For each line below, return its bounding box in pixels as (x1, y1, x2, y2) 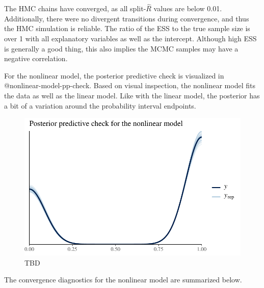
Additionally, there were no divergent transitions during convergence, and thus (4, 13, 249, 23)
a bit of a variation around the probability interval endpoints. (4, 100, 196, 111)
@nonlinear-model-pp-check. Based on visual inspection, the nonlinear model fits (4, 80, 255, 91)
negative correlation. (4, 53, 68, 64)
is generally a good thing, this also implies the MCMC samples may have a (4, 43, 239, 54)
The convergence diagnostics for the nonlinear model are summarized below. (4, 274, 242, 285)
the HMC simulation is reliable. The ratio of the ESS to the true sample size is (4, 23, 250, 34)
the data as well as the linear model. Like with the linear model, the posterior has (4, 90, 260, 100)
